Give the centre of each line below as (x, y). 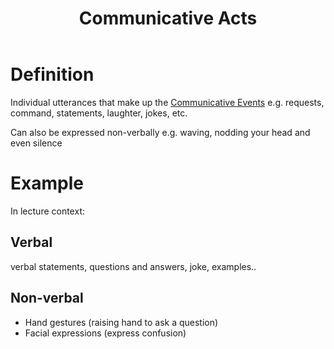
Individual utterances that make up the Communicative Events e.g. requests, (167, 102)
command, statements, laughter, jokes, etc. (99, 113)
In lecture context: (47, 211)
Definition (52, 74)
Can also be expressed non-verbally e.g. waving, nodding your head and (160, 132)
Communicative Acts (168, 18)
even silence (36, 143)
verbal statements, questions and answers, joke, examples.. (133, 266)
